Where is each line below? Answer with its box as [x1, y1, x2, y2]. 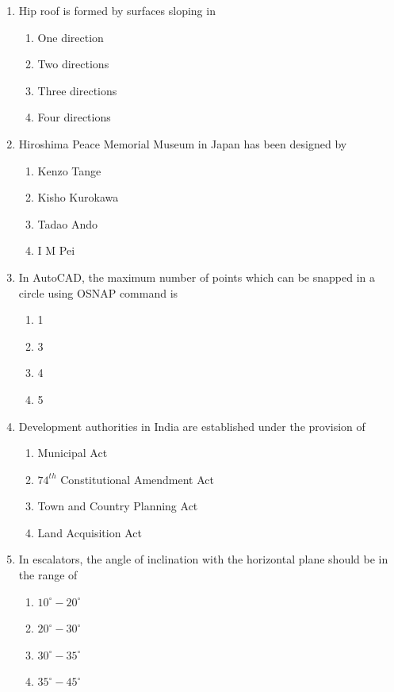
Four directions [37, 109, 111, 125]
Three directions [37, 82, 117, 98]
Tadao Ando [37, 215, 98, 232]
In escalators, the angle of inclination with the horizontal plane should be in [18, 551, 388, 567]
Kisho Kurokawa [37, 189, 119, 206]
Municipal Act [37, 444, 108, 461]
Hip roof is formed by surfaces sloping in [18, 2, 216, 18]
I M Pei [37, 242, 75, 259]
